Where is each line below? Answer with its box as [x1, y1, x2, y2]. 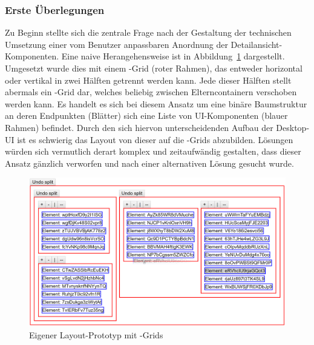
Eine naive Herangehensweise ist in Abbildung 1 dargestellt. [61, 50, 285, 62]
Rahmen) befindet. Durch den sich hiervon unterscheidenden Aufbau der [5, 121, 273, 133]
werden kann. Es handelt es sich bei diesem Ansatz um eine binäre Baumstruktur [5, 97, 307, 110]
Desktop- [276, 121, 310, 133]
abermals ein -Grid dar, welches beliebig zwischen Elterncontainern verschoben [5, 85, 297, 98]
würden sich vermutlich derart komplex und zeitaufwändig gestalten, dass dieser [5, 145, 301, 158]
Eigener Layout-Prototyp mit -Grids [29, 329, 163, 341]
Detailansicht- [231, 38, 283, 50]
